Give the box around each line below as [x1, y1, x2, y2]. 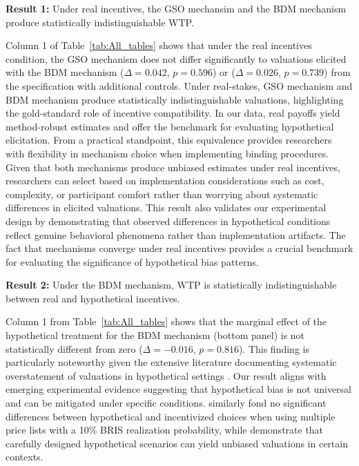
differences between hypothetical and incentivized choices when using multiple [6, 409, 336, 423]
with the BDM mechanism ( [6, 65, 124, 79]
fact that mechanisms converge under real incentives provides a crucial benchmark [6, 241, 353, 255]
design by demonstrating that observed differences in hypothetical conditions [6, 213, 331, 228]
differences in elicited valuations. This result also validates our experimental [6, 200, 327, 215]
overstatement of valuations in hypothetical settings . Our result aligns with [6, 368, 327, 382]
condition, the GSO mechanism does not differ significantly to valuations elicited [6, 51, 347, 66]
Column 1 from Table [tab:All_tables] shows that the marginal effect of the [6, 314, 327, 329]
